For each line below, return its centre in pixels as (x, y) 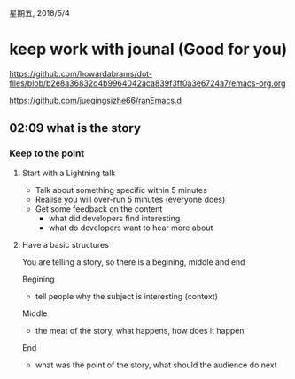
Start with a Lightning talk (69, 173)
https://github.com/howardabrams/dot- (81, 73)
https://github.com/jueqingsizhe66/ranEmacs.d (95, 100)
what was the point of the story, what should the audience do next (156, 365)
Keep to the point (47, 153)
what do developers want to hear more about (131, 228)
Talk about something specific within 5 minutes (121, 189)
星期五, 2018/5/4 (40, 13)
